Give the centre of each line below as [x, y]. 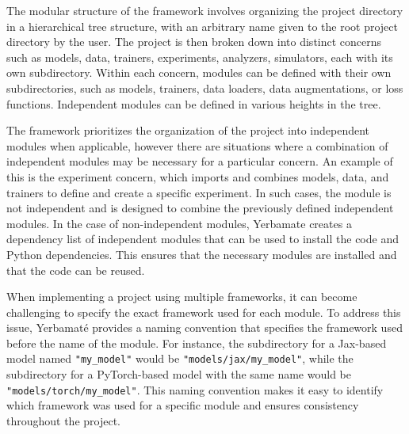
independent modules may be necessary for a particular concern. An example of [200, 161]
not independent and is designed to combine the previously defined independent [200, 208]
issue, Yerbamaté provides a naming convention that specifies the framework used [204, 327]
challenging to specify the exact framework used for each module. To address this [204, 312]
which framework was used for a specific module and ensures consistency [183, 405]
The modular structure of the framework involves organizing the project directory [205, 10]
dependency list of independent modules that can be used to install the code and [203, 239]
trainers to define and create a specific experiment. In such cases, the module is [199, 192]
